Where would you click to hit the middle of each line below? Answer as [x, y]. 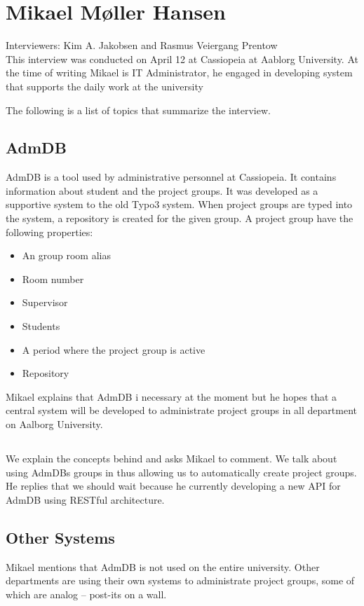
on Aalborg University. [54, 424]
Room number [53, 278]
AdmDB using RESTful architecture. [85, 499]
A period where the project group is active [114, 349]
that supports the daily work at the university [105, 86]
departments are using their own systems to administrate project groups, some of [180, 580]
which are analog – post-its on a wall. [86, 594]
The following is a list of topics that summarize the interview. [138, 110]
